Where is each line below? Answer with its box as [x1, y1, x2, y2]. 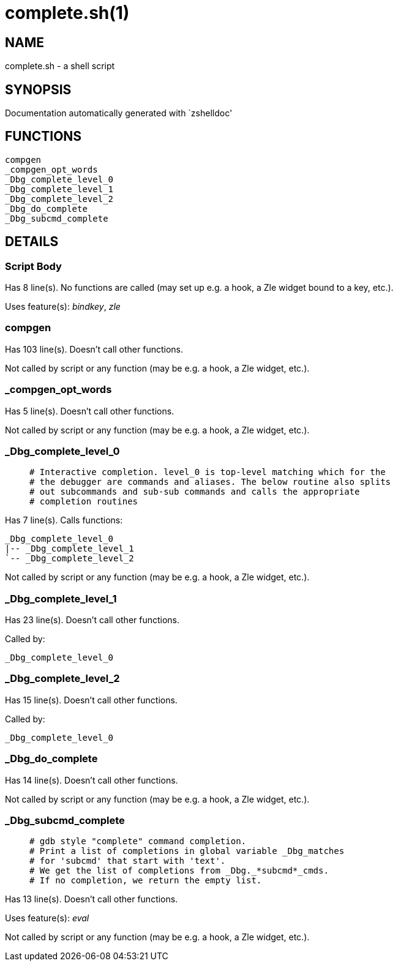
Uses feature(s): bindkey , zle [5, 301, 121, 312]
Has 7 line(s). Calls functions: [5, 515, 123, 526]
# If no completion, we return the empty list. [29, 875, 262, 886]
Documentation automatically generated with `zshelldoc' [5, 108, 233, 119]
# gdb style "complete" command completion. [29, 836, 247, 847]
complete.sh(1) [5, 2, 130, 23]
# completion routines [29, 496, 138, 507]
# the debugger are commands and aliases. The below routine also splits [29, 477, 391, 487]
